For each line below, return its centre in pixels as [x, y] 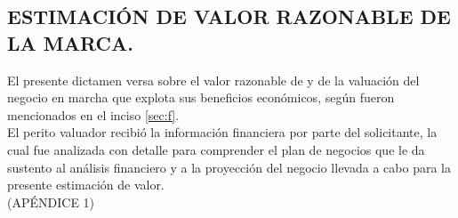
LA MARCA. [70, 42]
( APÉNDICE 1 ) [51, 202]
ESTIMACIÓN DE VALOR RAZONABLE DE [229, 16]
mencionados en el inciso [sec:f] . [93, 114]
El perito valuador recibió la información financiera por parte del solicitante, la [222, 132]
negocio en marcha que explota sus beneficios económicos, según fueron [201, 97]
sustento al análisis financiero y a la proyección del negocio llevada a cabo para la [229, 167]
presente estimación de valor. [86, 185]
